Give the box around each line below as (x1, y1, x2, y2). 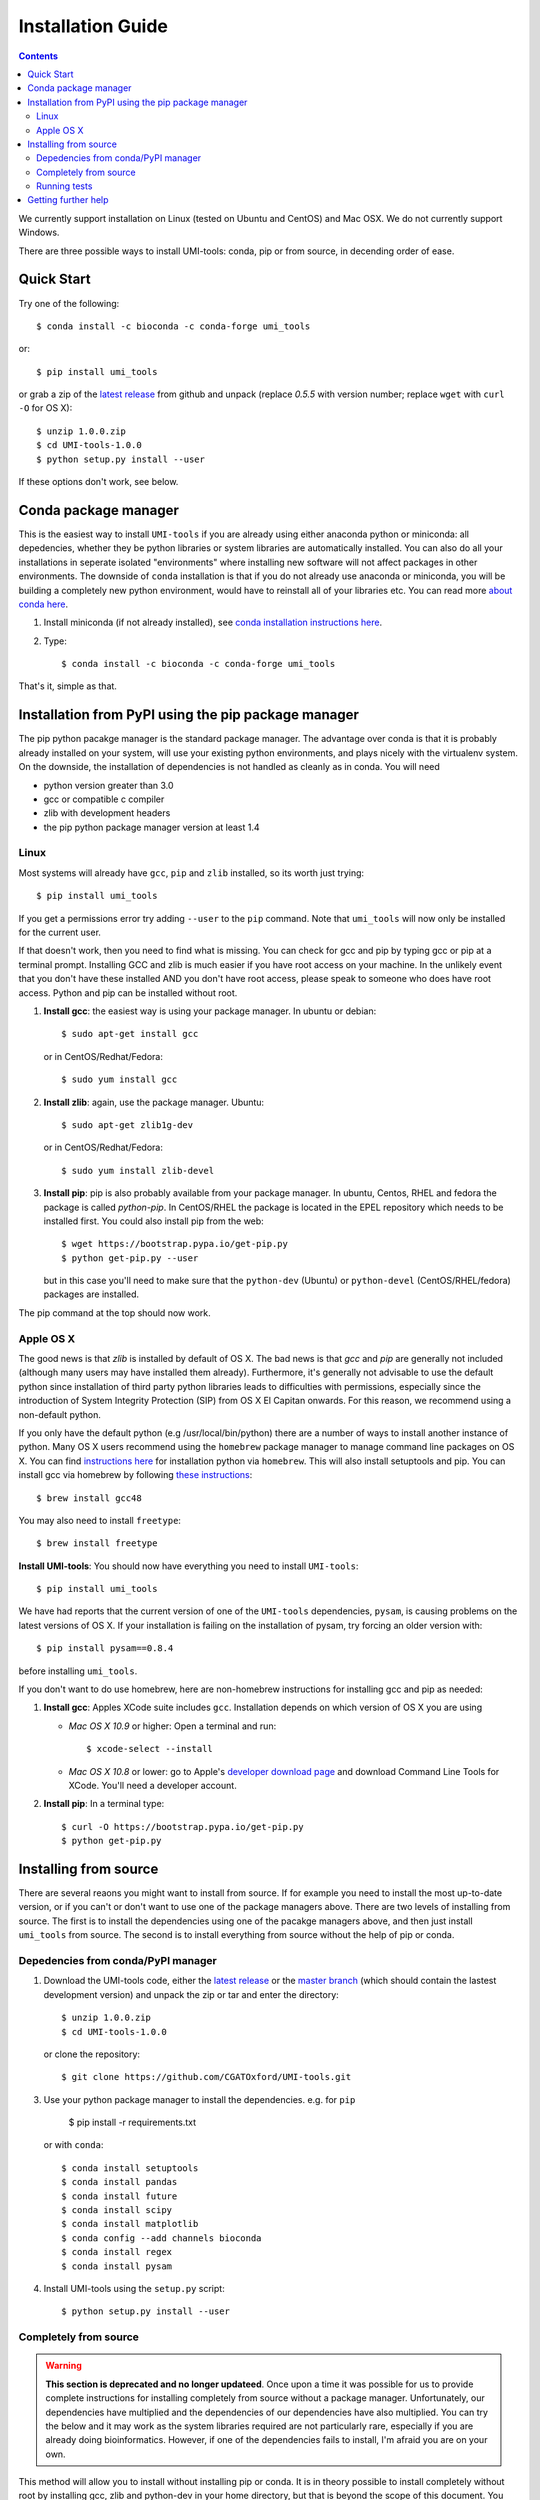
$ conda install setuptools (61, 2162, 199, 2174)
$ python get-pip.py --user (61, 1252, 199, 1264)
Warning (45, 2360, 82, 2372)
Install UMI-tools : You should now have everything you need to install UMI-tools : (18, 1560, 359, 1572)
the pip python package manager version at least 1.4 (43, 821, 260, 833)
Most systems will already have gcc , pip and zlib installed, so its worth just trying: (18, 866, 365, 879)
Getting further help (27, 194, 109, 206)
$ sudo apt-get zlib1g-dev (61, 1119, 194, 1130)
